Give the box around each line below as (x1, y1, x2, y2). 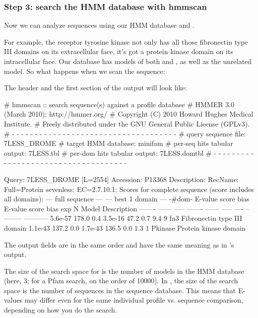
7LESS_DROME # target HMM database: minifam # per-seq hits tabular (4, 138, 233, 148)
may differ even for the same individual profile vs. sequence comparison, (24, 295, 243, 305)
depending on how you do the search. (4, 305, 117, 315)
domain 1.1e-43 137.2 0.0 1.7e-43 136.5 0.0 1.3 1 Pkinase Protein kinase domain (4, 222, 246, 233)
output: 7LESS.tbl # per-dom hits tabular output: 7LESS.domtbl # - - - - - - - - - (4, 147, 254, 158)
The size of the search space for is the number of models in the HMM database (4, 265, 244, 276)
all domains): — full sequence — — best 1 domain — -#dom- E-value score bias (4, 193, 250, 204)
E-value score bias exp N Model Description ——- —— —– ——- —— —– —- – (4, 203, 250, 213)
